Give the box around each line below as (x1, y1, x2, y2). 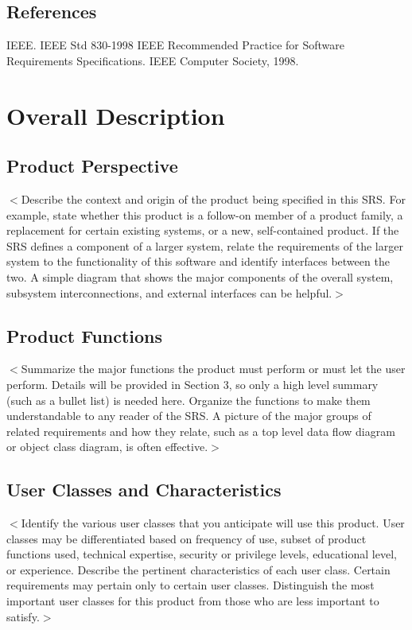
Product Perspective (6, 154, 178, 178)
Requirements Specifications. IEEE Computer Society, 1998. (6, 52, 299, 68)
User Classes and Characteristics (6, 477, 282, 502)
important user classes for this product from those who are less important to (6, 593, 379, 609)
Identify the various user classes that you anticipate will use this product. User (21, 515, 405, 531)
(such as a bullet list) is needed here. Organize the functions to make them (6, 391, 371, 408)
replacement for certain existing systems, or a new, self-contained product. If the (6, 222, 399, 239)
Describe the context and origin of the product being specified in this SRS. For (21, 190, 406, 207)
